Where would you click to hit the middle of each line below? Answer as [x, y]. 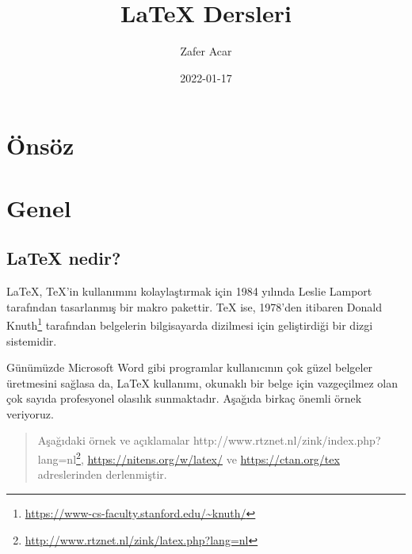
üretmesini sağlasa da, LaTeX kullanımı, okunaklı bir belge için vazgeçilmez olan [202, 382]
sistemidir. [32, 340]
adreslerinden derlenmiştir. [102, 474]
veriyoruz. [30, 413]
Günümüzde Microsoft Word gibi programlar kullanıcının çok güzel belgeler [190, 367]
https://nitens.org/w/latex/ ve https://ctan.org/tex [214, 458]
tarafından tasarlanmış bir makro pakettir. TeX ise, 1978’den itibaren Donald [194, 306]
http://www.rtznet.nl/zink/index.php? [287, 440]
